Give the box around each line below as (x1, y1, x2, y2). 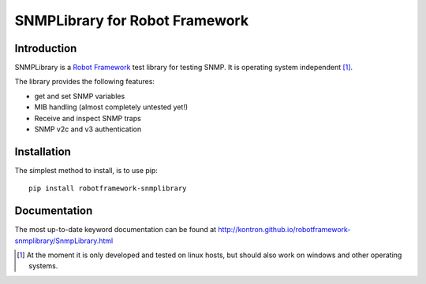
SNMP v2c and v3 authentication (34, 124, 142, 134)
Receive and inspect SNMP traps (34, 113, 141, 123)
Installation (14, 145, 71, 158)
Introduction (14, 42, 77, 55)
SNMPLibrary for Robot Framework (14, 12, 248, 29)
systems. (28, 261, 58, 271)
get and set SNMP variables (34, 91, 125, 101)
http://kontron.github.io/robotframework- (218, 225, 351, 234)
